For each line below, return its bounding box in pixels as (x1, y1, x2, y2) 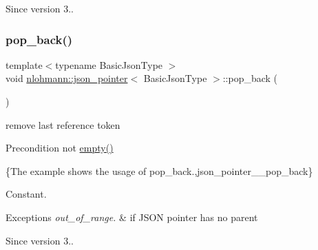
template (6, 57, 43, 72)
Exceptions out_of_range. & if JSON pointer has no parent (6, 209, 258, 224)
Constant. (6, 187, 47, 201)
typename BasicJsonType (55, 57, 163, 72)
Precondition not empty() (6, 140, 114, 155)
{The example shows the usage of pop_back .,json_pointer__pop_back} (6, 163, 313, 178)
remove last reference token (6, 117, 120, 132)
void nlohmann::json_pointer (6, 71, 128, 85)
